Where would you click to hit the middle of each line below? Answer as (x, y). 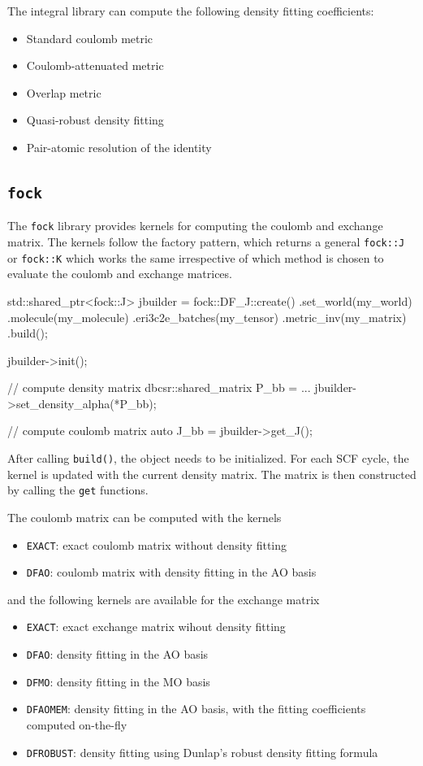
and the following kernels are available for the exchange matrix (164, 599)
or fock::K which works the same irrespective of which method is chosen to (196, 257)
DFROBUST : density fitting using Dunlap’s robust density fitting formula (202, 752)
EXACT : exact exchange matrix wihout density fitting (156, 627)
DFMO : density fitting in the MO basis (118, 681)
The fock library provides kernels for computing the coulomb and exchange (195, 226)
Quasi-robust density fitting (95, 120)
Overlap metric (64, 92)
